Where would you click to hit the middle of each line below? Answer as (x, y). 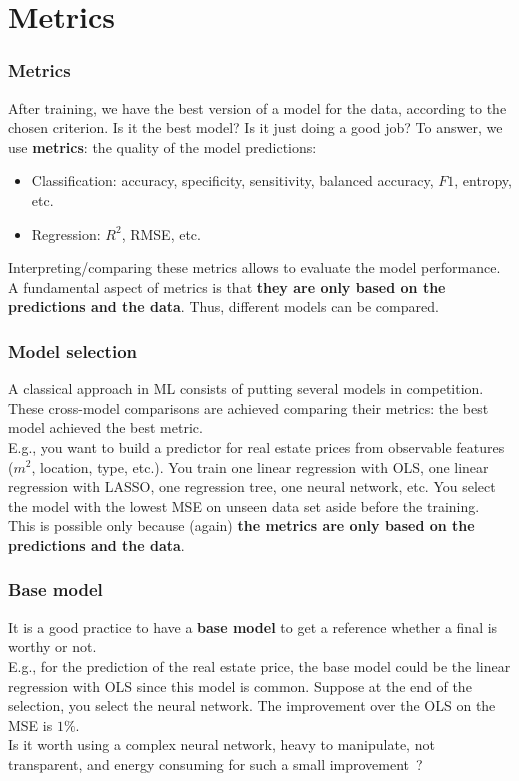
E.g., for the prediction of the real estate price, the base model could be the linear (259, 665)
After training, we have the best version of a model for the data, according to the (257, 107)
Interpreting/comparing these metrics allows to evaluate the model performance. (254, 267)
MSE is (30, 724)
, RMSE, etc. (161, 233)
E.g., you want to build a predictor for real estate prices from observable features (256, 446)
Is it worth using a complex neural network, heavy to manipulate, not (221, 744)
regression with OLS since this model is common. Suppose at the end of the (240, 685)
